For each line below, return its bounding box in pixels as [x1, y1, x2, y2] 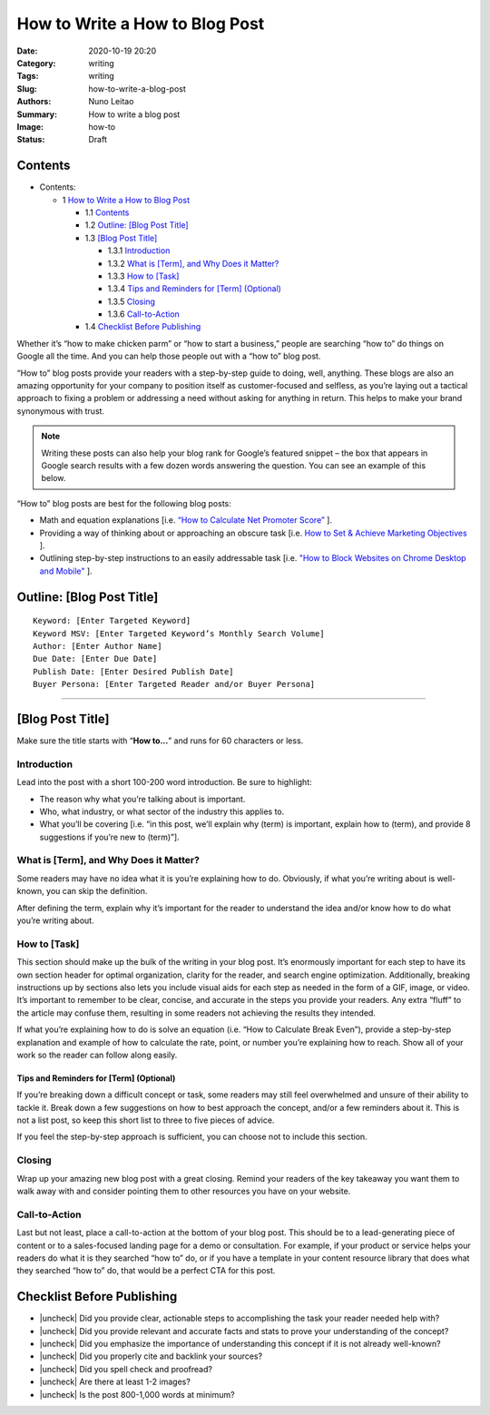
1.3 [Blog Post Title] [84, 232, 158, 243]
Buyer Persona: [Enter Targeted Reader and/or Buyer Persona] [33, 679, 316, 690]
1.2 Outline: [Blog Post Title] [84, 220, 190, 231]
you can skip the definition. [45, 886, 148, 897]
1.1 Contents [84, 207, 130, 218]
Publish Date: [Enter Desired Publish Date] [33, 666, 235, 676]
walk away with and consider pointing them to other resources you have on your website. [16, 1185, 351, 1196]
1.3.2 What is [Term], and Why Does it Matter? [107, 258, 279, 269]
